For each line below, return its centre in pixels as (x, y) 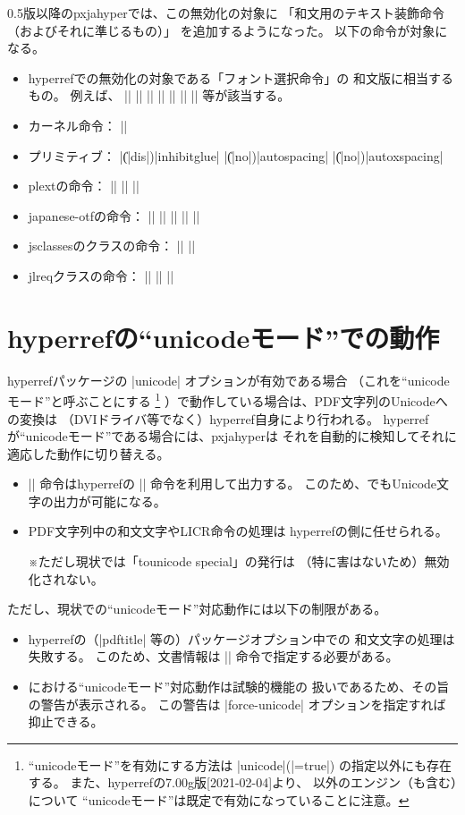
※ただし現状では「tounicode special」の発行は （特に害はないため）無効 (239, 561)
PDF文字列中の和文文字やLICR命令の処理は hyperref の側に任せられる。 (238, 531)
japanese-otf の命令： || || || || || (114, 215)
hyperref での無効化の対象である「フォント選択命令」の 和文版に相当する (241, 77)
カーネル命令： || (78, 125)
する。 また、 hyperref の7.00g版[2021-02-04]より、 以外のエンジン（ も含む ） (242, 782)
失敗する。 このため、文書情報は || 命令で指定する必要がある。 (213, 656)
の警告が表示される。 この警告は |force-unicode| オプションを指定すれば (237, 704)
